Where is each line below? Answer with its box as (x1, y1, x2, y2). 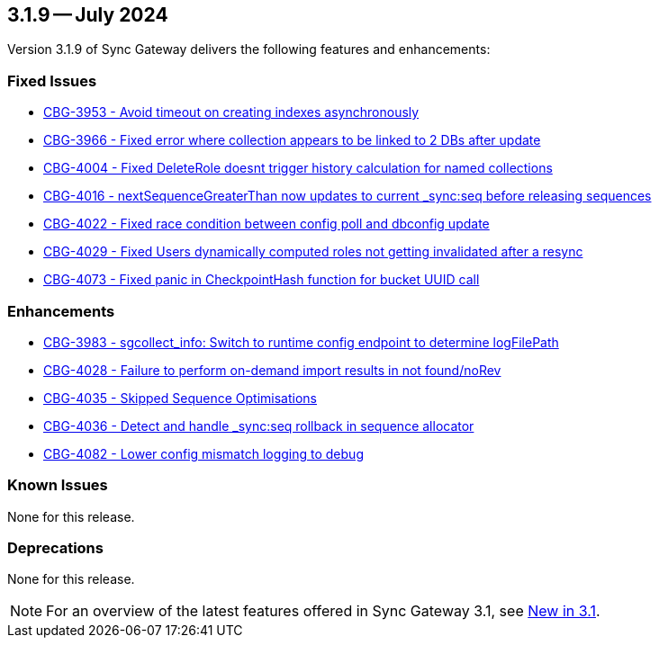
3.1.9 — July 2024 (7, 4, 168, 26)
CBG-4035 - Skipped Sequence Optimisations (43, 390, 317, 406)
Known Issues (7, 476, 108, 495)
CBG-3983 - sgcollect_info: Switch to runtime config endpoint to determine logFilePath (43, 334, 559, 350)
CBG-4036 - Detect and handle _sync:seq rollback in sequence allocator (43, 417, 474, 434)
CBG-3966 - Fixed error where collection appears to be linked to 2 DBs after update (43, 132, 541, 148)
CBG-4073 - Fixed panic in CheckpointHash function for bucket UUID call (43, 272, 480, 288)
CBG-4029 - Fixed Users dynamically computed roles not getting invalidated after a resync (43, 244, 583, 260)
